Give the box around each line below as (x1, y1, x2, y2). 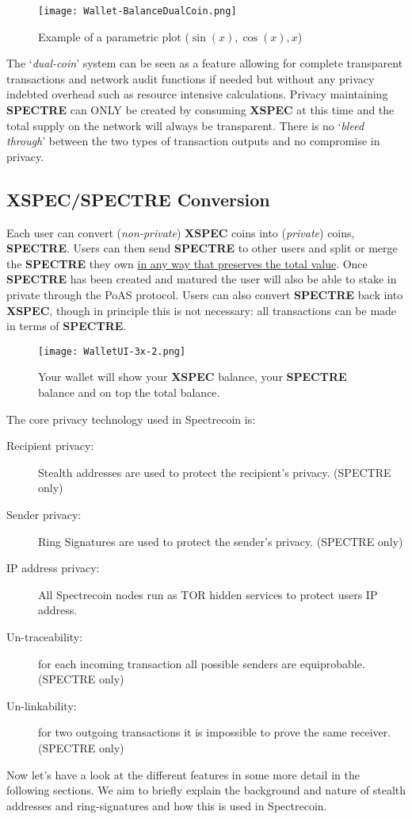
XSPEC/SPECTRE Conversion (6, 186, 270, 211)
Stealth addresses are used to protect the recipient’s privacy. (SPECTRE (38, 463, 391, 480)
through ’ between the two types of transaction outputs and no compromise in (6, 133, 380, 149)
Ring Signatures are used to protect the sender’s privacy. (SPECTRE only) (38, 533, 403, 549)
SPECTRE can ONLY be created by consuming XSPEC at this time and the (6, 102, 395, 118)
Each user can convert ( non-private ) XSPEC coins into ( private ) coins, (6, 224, 355, 240)
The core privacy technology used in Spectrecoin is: (6, 410, 256, 427)
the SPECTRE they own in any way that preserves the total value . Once (6, 255, 368, 271)
